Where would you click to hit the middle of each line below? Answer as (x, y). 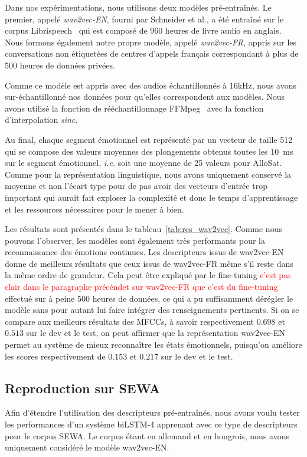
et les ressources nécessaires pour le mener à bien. (94, 209)
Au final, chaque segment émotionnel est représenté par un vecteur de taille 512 (149, 139)
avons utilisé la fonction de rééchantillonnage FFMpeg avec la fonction (134, 108)
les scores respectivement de (55, 356)
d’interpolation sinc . (41, 120)
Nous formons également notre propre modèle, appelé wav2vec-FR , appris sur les (151, 42)
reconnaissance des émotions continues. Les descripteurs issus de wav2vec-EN (144, 252)
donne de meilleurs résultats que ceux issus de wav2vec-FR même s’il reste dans (149, 263)
